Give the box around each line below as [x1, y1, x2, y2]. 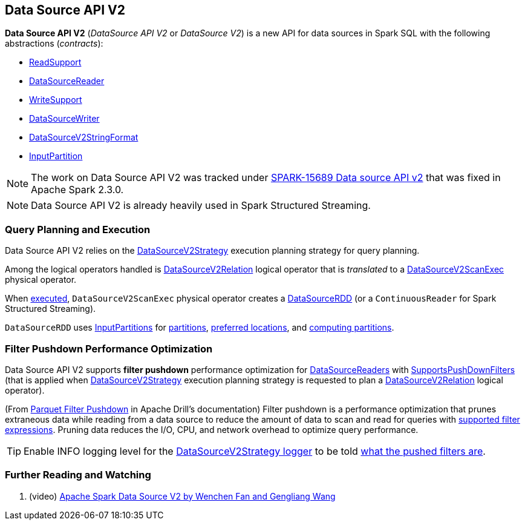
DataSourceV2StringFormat [29, 132, 139, 143]
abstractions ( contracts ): [5, 38, 103, 49]
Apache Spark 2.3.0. [31, 183, 124, 196]
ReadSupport [29, 57, 82, 68]
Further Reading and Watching [5, 469, 151, 481]
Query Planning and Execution [5, 223, 151, 236]
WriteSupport [29, 94, 82, 105]
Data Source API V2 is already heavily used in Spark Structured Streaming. [31, 199, 371, 212]
